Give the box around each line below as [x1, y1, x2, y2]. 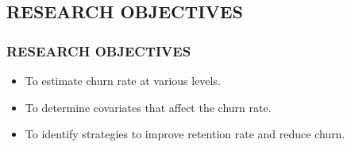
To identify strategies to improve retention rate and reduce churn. [25, 126, 345, 142]
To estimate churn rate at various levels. [25, 72, 221, 88]
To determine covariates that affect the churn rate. [25, 99, 272, 115]
